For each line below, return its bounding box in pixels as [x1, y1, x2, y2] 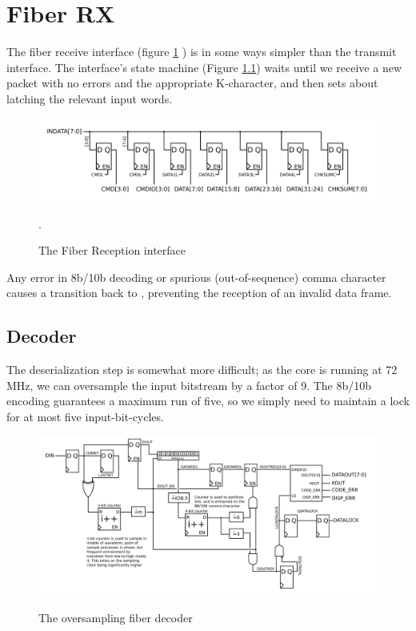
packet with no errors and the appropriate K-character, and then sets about [6, 74, 378, 91]
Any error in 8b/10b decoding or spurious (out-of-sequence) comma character [6, 268, 386, 285]
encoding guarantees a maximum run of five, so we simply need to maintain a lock [6, 392, 410, 409]
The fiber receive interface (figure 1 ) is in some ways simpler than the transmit [6, 43, 397, 60]
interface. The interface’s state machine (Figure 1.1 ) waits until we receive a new [6, 58, 402, 75]
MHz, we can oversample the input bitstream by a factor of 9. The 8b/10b [6, 376, 372, 393]
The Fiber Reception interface [38, 242, 186, 259]
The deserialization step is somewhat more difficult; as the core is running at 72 [6, 361, 398, 378]
